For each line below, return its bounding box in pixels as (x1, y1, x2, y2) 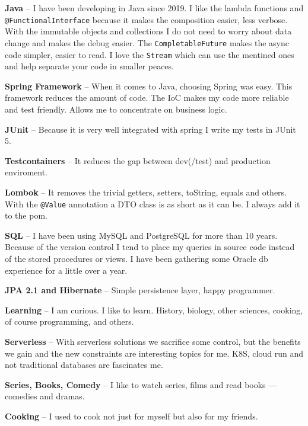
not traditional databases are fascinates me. (5, 358, 163, 371)
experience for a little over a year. (5, 264, 128, 276)
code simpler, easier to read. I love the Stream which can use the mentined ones (5, 48, 294, 60)
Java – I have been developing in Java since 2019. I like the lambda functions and (5, 2, 304, 14)
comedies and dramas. (5, 390, 85, 402)
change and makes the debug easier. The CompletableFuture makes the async (5, 36, 289, 49)
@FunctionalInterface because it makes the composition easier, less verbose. (5, 13, 288, 25)
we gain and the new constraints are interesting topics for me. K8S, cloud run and (5, 347, 303, 359)
